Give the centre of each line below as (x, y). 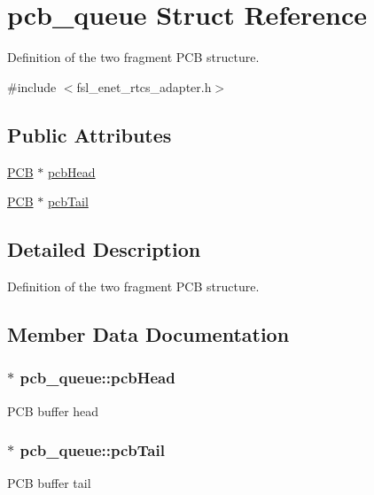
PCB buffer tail (49, 483)
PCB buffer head (53, 410)
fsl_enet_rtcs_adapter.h (144, 86)
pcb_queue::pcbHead (97, 378)
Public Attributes (90, 134)
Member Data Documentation (148, 333)
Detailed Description (104, 249)
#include (32, 86)
